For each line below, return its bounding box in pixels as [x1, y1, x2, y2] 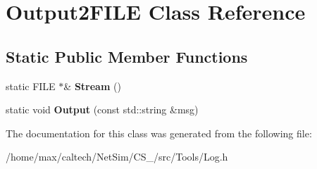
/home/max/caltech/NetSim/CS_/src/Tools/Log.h [6, 149, 228, 164]
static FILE [6, 78, 56, 93]
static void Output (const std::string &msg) [6, 102, 199, 117]
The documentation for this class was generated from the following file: [6, 125, 312, 140]
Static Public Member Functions [6, 45, 248, 67]
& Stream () [63, 78, 121, 93]
